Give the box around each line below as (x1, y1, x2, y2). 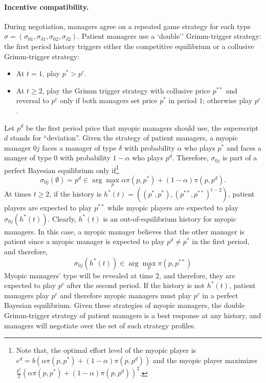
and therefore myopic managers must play (60, 290, 191, 300)
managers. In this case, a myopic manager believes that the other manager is (4, 226, 245, 236)
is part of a (222, 152, 257, 163)
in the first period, (192, 236, 250, 247)
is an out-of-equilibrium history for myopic (103, 213, 236, 224)
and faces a (226, 142, 262, 153)
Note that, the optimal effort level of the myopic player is (16, 345, 196, 355)
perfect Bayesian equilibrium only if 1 (4, 163, 119, 175)
